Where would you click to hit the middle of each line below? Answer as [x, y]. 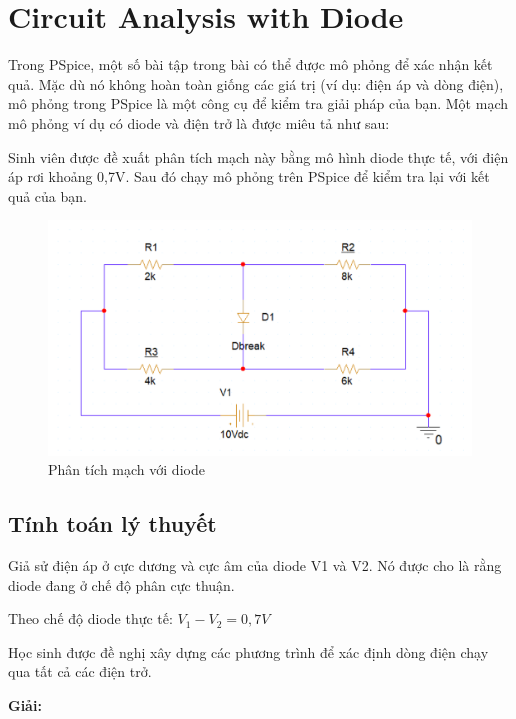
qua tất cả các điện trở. [80, 671]
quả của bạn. [47, 195]
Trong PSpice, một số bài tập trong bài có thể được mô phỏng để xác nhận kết [250, 64]
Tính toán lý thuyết [112, 523]
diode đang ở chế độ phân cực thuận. [121, 584]
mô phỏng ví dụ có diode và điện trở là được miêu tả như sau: [199, 122]
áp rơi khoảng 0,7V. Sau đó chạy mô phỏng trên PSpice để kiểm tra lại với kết [249, 176]
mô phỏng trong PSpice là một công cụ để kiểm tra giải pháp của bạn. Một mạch [258, 103]
